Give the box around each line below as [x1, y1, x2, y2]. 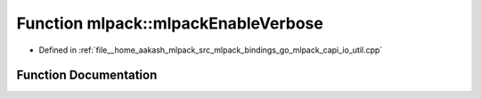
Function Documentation [16, 68, 158, 83]
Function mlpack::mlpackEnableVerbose [16, 13, 324, 33]
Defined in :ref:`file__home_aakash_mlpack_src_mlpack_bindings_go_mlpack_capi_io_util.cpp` [38, 45, 383, 55]
